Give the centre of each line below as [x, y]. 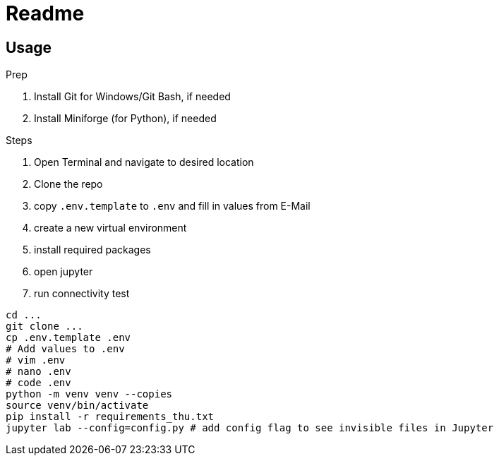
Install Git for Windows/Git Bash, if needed [132, 97]
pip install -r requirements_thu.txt [110, 417]
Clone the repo [68, 184]
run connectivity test [82, 294]
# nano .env [38, 372]
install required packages [92, 250]
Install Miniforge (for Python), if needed [125, 119]
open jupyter [64, 272]
